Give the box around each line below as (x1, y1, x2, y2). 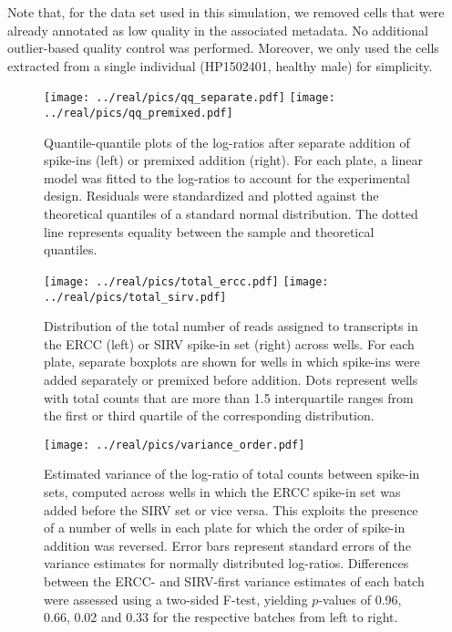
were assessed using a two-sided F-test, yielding (44, 589, 308, 608)
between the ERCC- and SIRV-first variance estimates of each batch (44, 571, 425, 590)
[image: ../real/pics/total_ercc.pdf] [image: (44, 275, 329, 288)
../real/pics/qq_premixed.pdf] (44, 107, 233, 120)
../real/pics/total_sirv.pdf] (44, 290, 227, 304)
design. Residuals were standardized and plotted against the (44, 186, 379, 205)
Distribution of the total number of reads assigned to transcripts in (44, 316, 418, 336)
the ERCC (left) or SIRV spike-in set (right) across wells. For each (44, 334, 415, 353)
